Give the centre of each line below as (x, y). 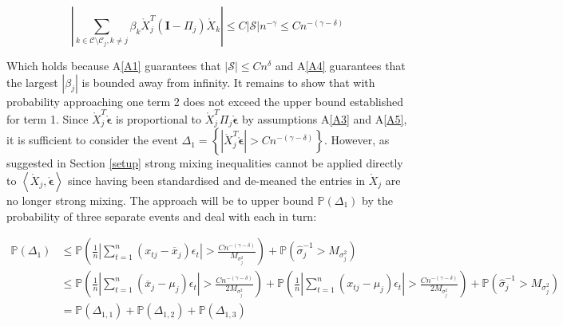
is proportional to (159, 118)
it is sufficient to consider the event (92, 140)
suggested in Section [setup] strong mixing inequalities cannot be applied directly (205, 163)
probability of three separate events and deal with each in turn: (162, 216)
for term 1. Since (48, 118)
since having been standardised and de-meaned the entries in (216, 180)
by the (377, 200)
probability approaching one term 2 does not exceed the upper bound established (205, 101)
